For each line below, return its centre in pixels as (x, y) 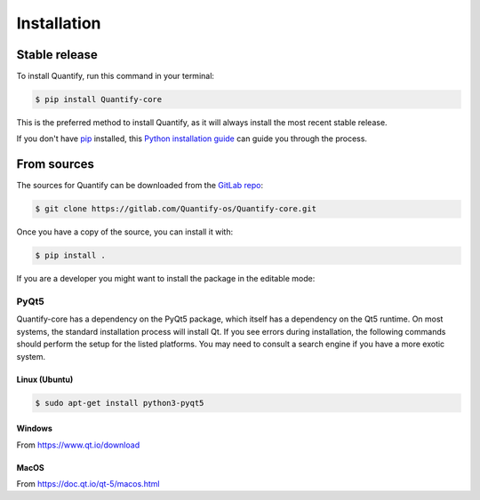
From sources (56, 164)
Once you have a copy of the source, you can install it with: (125, 232)
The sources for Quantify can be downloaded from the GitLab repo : (140, 186)
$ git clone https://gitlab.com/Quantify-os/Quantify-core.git (176, 209)
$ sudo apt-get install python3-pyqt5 (120, 403)
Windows (34, 429)
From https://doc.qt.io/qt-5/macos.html (88, 483)
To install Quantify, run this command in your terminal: (116, 76)
